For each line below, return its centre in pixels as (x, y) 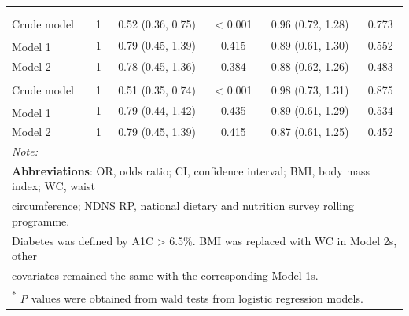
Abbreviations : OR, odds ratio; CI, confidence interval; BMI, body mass (191, 170)
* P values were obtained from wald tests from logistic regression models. (188, 296)
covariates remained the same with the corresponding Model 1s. (165, 276)
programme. (41, 220)
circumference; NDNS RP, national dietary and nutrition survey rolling (183, 206)
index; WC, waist (53, 186)
